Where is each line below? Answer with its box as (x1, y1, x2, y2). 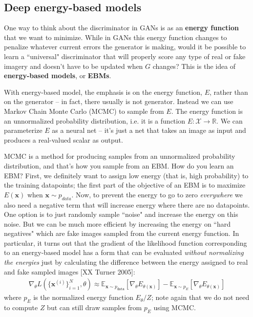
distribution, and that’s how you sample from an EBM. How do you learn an (4, 160, 234, 170)
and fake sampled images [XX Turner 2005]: (4, 266, 135, 276)
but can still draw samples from (47, 302, 142, 313)
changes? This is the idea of (152, 61, 236, 71)
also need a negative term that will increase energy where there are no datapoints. (4, 199, 250, 210)
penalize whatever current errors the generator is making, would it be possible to (4, 42, 246, 52)
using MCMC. (153, 302, 196, 313)
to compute (4, 302, 38, 313)
